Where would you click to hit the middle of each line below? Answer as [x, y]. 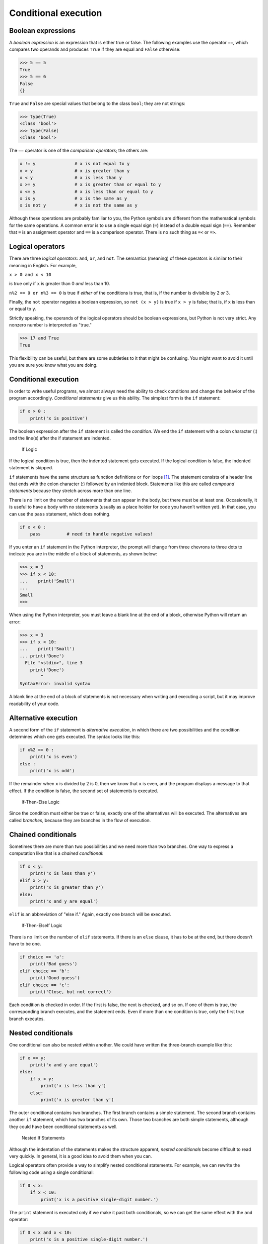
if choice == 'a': [42, 957]
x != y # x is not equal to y [75, 164]
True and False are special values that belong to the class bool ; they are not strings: [97, 103]
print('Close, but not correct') [71, 992]
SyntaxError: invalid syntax [55, 684]
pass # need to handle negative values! [92, 534]
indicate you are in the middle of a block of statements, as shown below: [83, 554]
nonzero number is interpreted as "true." [50, 325]
